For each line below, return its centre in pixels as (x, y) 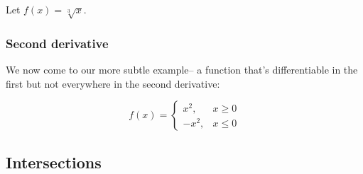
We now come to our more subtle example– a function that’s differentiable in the (182, 69)
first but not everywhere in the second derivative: (113, 83)
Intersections (54, 162)
